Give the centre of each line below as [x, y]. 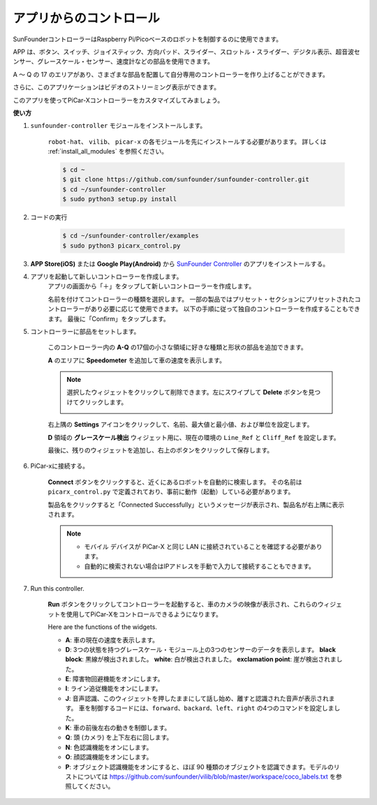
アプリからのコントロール [87, 18]
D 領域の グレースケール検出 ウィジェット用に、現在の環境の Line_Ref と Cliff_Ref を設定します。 [194, 437]
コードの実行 [49, 217]
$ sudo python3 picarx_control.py [121, 245]
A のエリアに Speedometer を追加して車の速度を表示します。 [137, 360]
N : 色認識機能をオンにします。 [109, 747]
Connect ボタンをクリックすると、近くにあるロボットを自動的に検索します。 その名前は [175, 482]
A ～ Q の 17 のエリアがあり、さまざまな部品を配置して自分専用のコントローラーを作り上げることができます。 [171, 74]
